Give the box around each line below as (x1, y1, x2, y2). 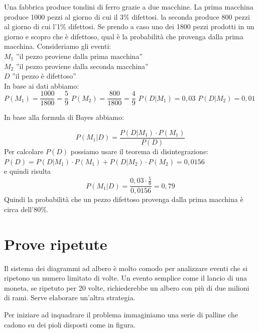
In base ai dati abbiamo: (4, 80, 79, 91)
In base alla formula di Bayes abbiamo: (4, 112, 124, 122)
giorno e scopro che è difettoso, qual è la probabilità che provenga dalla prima (4, 31, 243, 41)
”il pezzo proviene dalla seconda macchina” (16, 60, 149, 71)
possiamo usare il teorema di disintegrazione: (70, 146, 209, 157)
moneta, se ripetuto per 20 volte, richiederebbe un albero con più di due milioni (4, 282, 249, 293)
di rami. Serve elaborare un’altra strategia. (4, 292, 136, 303)
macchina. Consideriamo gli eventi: (4, 41, 111, 51)
